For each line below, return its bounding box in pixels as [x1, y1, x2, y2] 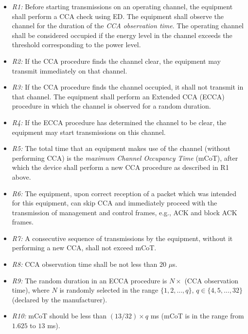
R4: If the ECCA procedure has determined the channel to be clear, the [12, 117, 227, 127]
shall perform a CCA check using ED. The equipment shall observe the [12, 11, 224, 21]
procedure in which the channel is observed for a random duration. [12, 101, 211, 111]
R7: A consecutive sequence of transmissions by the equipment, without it [12, 233, 233, 243]
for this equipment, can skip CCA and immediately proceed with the [12, 198, 217, 208]
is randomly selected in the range [59, 285, 159, 295]
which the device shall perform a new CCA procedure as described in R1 [12, 162, 229, 172]
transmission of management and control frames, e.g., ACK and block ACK [12, 207, 237, 217]
